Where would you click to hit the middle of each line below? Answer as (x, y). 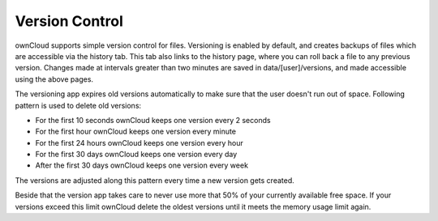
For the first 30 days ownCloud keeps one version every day (136, 155)
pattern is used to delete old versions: (78, 105)
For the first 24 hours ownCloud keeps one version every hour (139, 142)
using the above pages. (54, 79)
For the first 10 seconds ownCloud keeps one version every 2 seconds (153, 120)
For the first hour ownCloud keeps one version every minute (136, 132)
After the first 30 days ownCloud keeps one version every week (142, 165)
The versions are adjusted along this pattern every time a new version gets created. (155, 180)
